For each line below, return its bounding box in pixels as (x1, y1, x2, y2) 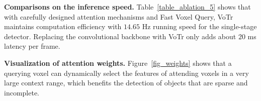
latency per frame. (4, 41, 60, 51)
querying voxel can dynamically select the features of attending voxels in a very (4, 67, 249, 78)
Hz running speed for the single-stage (142, 21, 257, 32)
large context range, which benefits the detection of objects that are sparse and (4, 77, 248, 88)
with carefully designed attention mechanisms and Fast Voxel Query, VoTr (4, 11, 233, 22)
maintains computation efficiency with (4, 21, 122, 32)
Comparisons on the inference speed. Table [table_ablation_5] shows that (4, 2, 251, 12)
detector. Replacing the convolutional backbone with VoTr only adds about (4, 31, 236, 41)
